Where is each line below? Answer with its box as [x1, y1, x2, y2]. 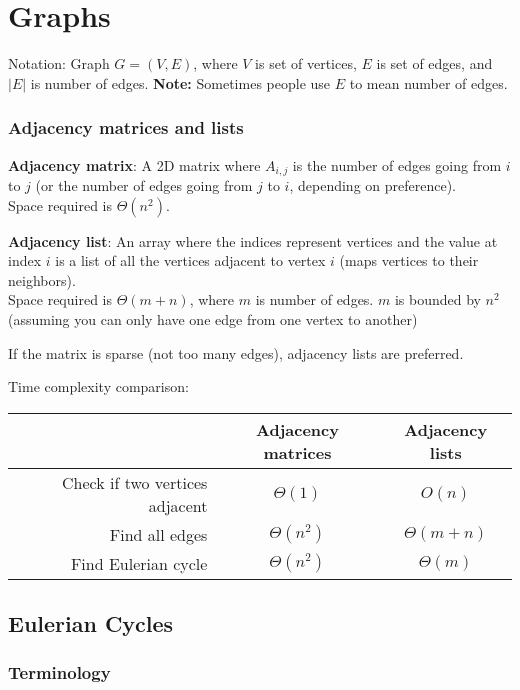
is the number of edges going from [292, 154, 502, 175]
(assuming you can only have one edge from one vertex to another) [8, 308, 418, 329]
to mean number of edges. [349, 72, 508, 93]
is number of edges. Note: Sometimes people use [30, 72, 331, 93]
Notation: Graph [8, 53, 110, 74]
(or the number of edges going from [35, 174, 253, 195]
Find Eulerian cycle [70, 551, 208, 575]
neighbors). [8, 269, 76, 290]
